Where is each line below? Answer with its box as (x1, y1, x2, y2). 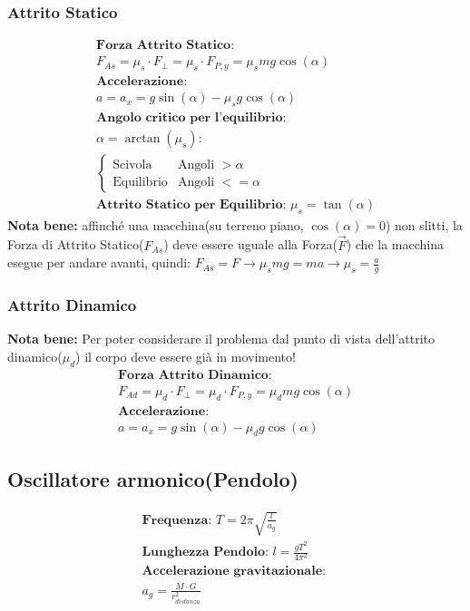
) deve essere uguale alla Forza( (163, 235, 338, 254)
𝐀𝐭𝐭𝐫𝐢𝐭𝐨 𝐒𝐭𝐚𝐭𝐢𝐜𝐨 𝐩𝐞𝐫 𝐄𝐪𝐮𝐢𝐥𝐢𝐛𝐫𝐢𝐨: (96, 199, 287, 212)
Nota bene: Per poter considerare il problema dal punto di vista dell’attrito (7, 329, 436, 348)
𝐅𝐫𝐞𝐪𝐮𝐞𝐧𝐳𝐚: (142, 513, 212, 527)
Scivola (113, 158, 152, 171)
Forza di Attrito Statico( (7, 235, 144, 254)
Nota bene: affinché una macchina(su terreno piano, (7, 215, 304, 234)
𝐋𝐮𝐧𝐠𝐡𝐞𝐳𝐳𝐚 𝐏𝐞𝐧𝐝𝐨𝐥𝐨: (142, 546, 269, 559)
